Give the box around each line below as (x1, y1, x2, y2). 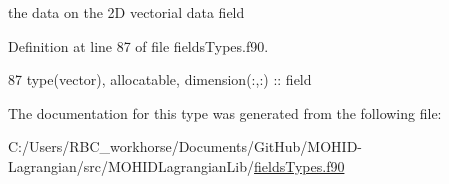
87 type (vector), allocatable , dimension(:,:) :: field (8, 69, 312, 90)
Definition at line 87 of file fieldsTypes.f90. (8, 35, 269, 56)
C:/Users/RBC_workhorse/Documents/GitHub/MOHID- (8, 136, 363, 157)
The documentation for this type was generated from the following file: (8, 102, 442, 123)
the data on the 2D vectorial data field (8, 2, 245, 22)
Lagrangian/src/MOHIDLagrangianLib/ (8, 155, 255, 176)
